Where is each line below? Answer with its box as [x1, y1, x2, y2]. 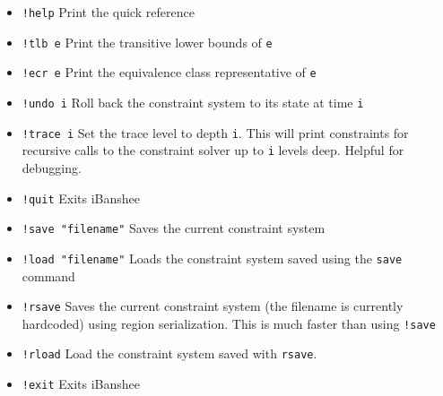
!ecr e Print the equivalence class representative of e [22, 63, 317, 82]
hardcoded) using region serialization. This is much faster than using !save [22, 314, 436, 332]
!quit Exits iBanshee [22, 188, 141, 207]
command [22, 266, 75, 285]
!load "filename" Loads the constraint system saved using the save [22, 248, 403, 267]
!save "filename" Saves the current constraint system [22, 219, 326, 237]
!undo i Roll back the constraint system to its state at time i [22, 92, 364, 111]
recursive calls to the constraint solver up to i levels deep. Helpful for [22, 141, 404, 159]
